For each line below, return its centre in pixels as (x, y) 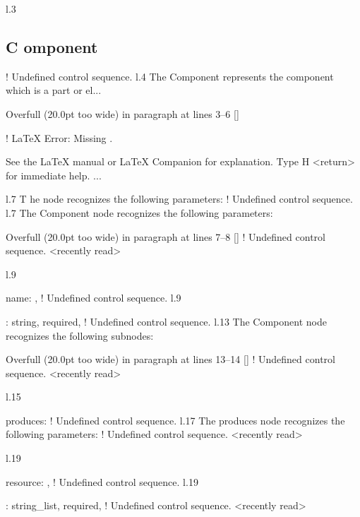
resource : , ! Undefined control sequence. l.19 (102, 481)
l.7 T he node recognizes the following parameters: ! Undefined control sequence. (179, 199)
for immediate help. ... (54, 175)
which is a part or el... (54, 90)
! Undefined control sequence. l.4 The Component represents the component (170, 76)
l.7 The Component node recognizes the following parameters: (139, 212)
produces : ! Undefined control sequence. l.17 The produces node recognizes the (175, 420)
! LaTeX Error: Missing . (59, 137)
